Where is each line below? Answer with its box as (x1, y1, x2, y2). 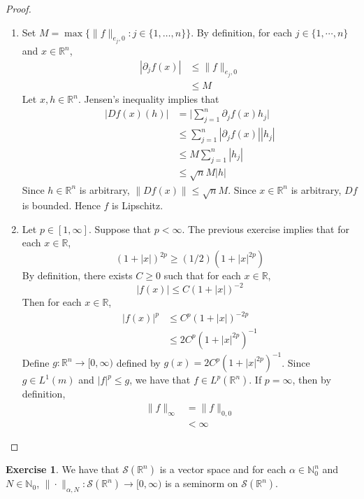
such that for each (163, 268, 241, 283)
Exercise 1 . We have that (6, 462, 119, 477)
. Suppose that (88, 221, 152, 236)
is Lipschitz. (112, 198, 163, 213)
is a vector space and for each (159, 462, 286, 477)
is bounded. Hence (22, 198, 101, 213)
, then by (292, 372, 331, 387)
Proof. (6, 1, 31, 15)
